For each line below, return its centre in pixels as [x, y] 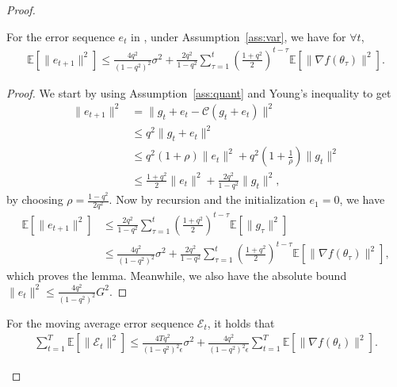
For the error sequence [61, 36]
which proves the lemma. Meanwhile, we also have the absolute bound [177, 276]
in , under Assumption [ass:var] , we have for [239, 36]
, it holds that [241, 322]
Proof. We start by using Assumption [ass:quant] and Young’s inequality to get [199, 92]
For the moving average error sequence [100, 322]
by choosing [35, 199]
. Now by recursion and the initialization [207, 199]
